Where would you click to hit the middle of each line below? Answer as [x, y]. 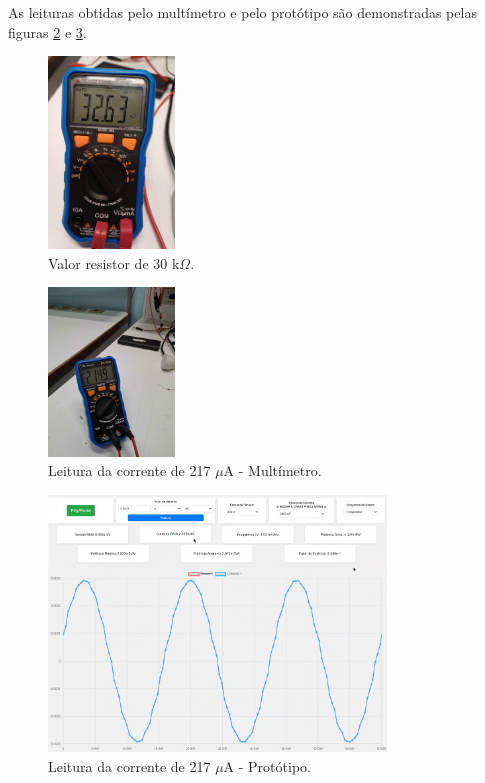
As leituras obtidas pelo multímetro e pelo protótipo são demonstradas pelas [242, 12]
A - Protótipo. [267, 765]
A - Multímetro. [272, 470]
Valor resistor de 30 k [114, 262]
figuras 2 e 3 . [47, 31]
